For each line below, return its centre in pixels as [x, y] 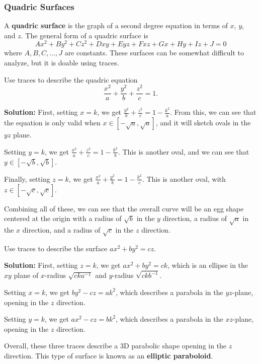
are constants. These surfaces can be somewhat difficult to [154, 53]
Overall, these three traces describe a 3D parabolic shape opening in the [115, 346]
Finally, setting [27, 178]
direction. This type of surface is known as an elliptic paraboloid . [109, 355]
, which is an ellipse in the [208, 265]
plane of [26, 275]
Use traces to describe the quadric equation [71, 79]
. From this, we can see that [213, 112]
